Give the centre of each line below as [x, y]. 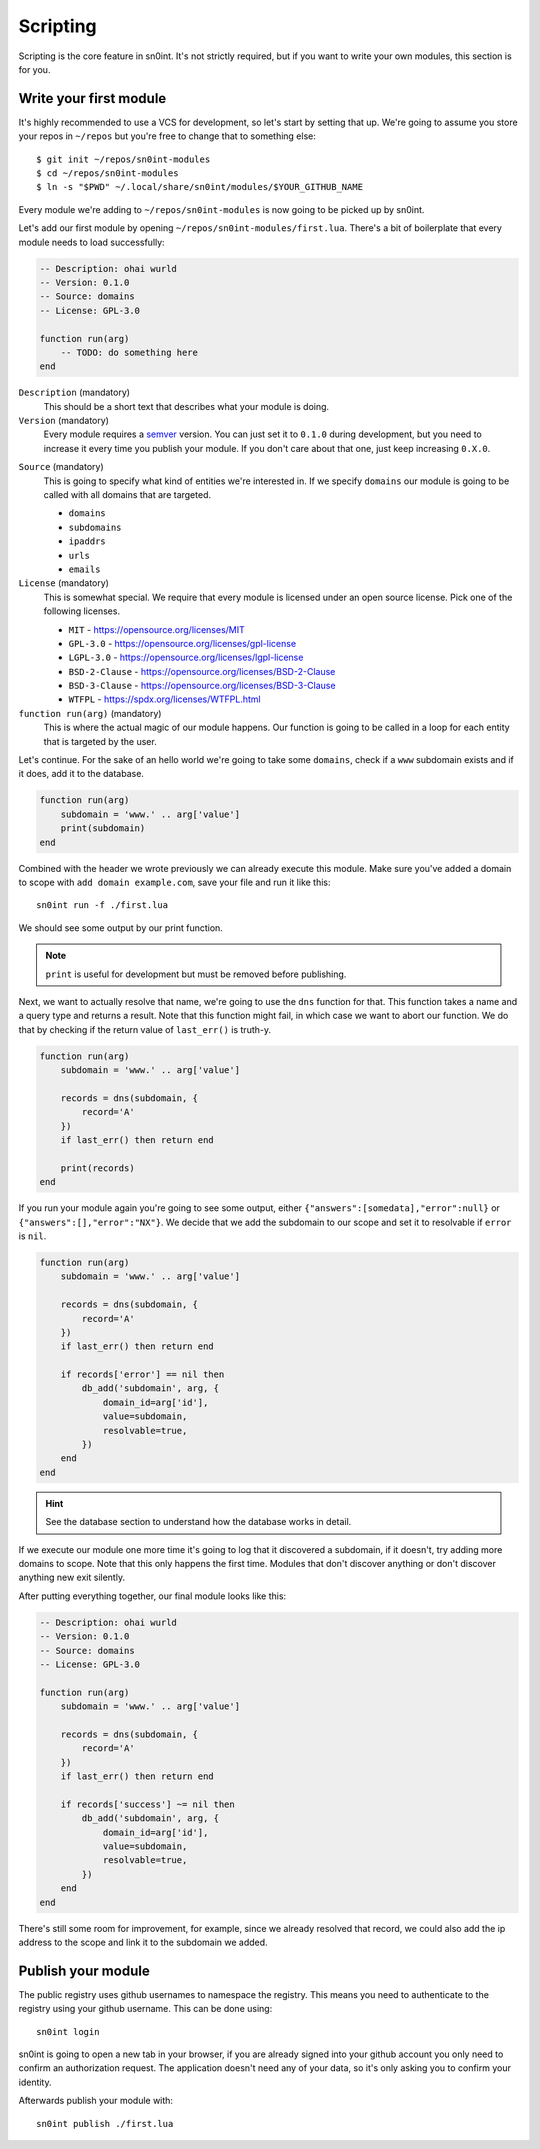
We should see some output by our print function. [121, 927]
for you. [34, 69]
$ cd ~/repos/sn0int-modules [107, 173]
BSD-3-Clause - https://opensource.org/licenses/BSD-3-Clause [202, 686]
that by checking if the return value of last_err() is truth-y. [145, 1029]
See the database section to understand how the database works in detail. [198, 1522]
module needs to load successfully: [91, 242]
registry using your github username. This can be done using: [145, 2009]
